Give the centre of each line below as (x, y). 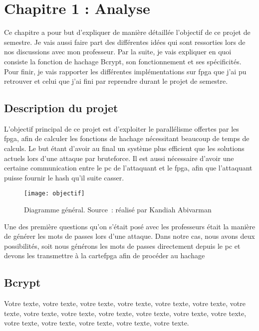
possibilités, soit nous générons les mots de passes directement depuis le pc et (122, 246)
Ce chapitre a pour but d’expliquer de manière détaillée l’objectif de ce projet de (127, 32)
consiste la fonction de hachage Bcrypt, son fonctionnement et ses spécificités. (123, 61)
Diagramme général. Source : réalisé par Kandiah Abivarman (118, 210)
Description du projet (61, 108)
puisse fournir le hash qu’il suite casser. (64, 177)
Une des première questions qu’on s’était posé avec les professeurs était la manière (130, 226)
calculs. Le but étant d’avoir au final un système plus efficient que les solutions (124, 148)
